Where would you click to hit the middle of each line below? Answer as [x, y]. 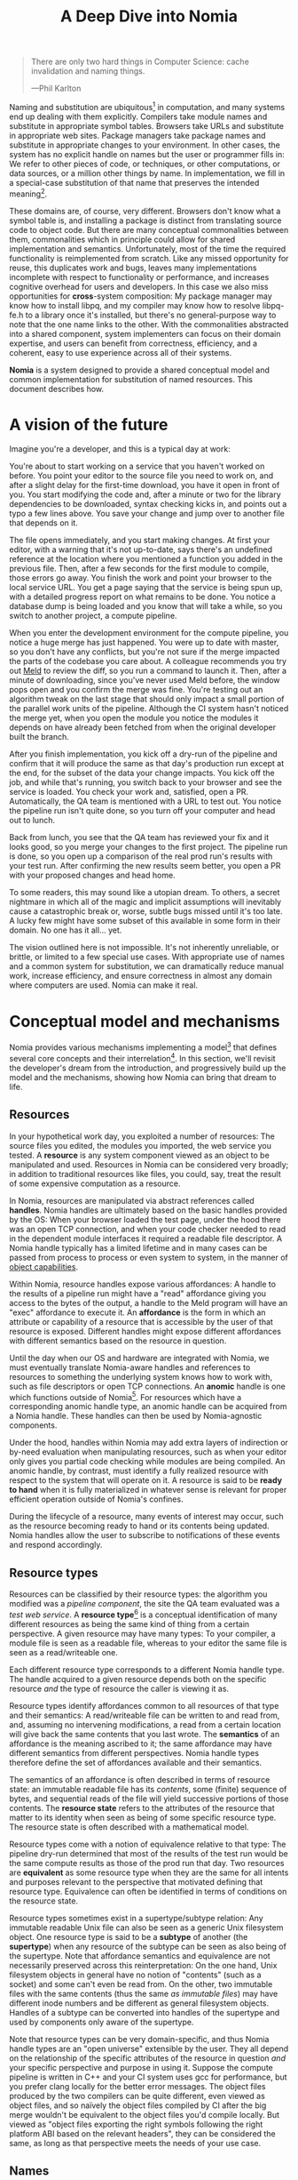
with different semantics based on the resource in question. [118, 1341]
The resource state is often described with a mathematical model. [129, 1827]
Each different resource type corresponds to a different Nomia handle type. [147, 1670]
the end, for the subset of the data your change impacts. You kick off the [142, 773]
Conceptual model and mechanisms [145, 1021]
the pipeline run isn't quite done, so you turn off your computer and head [142, 811]
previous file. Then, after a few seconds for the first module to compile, [139, 569]
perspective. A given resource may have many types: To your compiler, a [143, 1633]
